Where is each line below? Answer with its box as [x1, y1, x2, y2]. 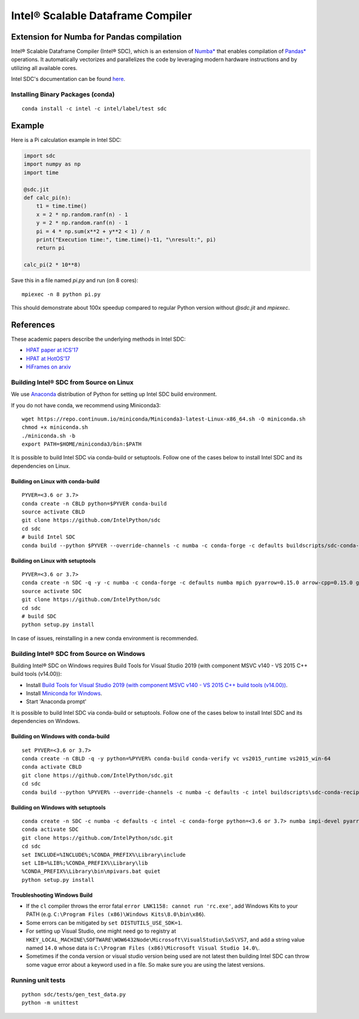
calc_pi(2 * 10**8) [23, 261, 81, 268]
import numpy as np [23, 161, 81, 168]
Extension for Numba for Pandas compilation [11, 32, 182, 42]
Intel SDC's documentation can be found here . [11, 75, 126, 83]
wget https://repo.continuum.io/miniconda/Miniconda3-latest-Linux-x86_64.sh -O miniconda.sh [22, 415, 306, 422]
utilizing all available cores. [11, 64, 78, 71]
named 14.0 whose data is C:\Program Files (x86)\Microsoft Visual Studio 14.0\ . [26, 944, 260, 952]
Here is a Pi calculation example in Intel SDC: [11, 137, 122, 144]
